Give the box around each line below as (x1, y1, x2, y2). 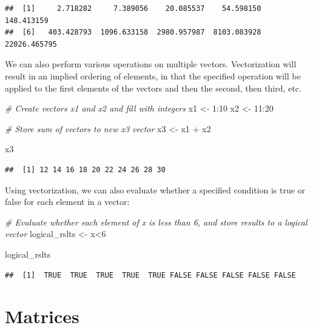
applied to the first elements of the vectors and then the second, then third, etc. (5, 81, 301, 94)
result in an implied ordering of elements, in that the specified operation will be (5, 69, 301, 82)
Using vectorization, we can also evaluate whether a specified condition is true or (5, 183, 306, 196)
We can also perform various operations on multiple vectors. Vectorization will (5, 58, 297, 70)
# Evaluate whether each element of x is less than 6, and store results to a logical (5, 215, 308, 228)
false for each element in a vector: (5, 195, 130, 208)
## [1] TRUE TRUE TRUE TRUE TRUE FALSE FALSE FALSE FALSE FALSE (5, 270, 296, 279)
